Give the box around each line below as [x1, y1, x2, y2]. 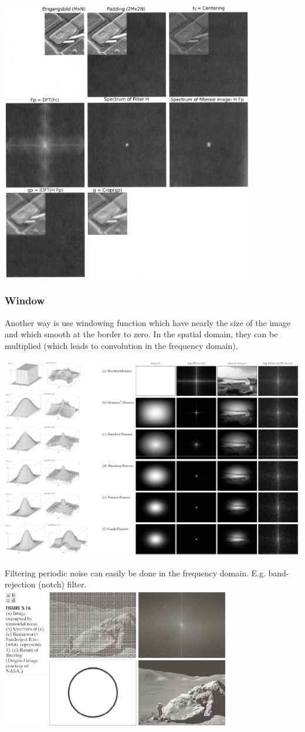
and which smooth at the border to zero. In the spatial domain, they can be [5, 328, 278, 340]
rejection [5, 578, 36, 590]
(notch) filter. [38, 578, 87, 590]
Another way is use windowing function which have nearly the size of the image [5, 316, 291, 328]
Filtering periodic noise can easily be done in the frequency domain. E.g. [5, 566, 266, 579]
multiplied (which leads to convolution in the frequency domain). [5, 339, 238, 351]
